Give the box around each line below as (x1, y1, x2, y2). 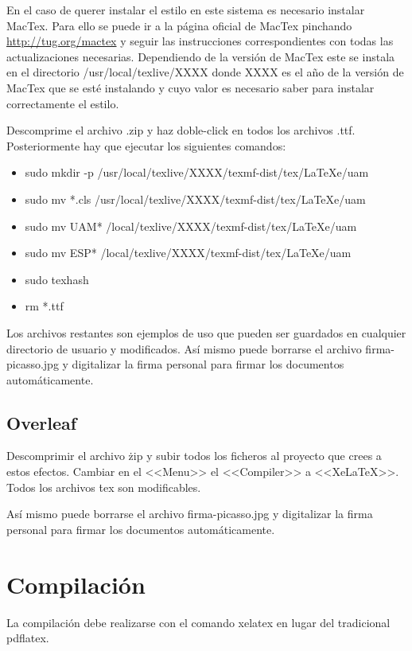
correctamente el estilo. (6, 95, 119, 111)
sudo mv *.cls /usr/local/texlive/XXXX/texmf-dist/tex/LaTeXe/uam (25, 190, 366, 207)
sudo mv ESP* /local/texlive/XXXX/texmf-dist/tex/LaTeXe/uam (25, 244, 352, 261)
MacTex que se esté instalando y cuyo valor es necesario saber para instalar (6, 79, 375, 96)
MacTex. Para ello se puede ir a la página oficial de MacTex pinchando (6, 17, 352, 33)
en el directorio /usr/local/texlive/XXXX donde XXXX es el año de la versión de (6, 64, 404, 80)
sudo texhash (25, 271, 89, 287)
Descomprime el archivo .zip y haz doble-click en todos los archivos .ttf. (6, 122, 356, 138)
